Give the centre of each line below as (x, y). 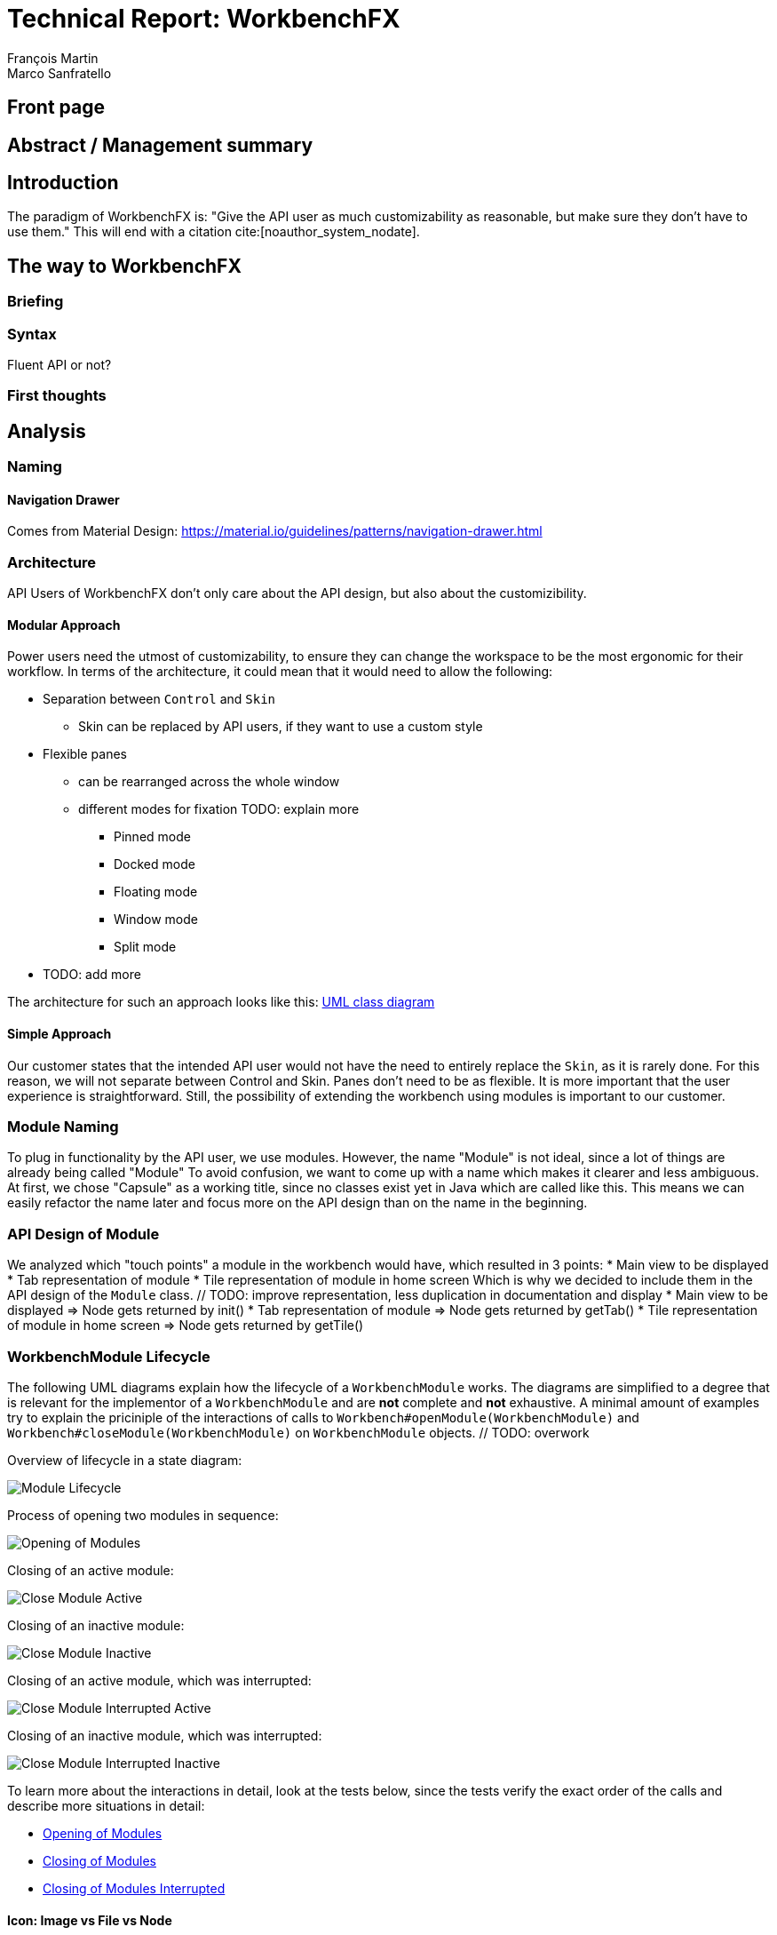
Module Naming (63, 1127)
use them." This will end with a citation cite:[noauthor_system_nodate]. (214, 232)
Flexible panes (85, 754)
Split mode (145, 947)
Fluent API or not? (59, 365)
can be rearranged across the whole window (209, 782)
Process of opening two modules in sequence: (143, 1515)
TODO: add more (92, 975)
